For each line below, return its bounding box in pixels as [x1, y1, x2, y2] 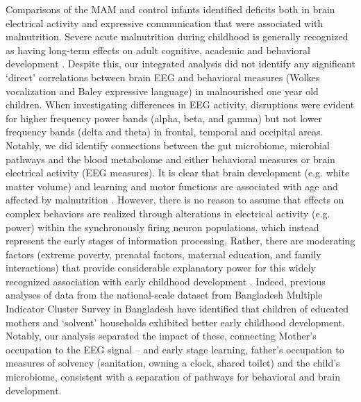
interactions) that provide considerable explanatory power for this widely [6, 260, 316, 275]
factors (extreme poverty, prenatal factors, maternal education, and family [6, 246, 321, 261]
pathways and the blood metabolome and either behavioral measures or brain [6, 151, 335, 166]
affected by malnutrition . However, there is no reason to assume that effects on [6, 192, 344, 207]
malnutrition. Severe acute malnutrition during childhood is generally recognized [6, 29, 349, 44]
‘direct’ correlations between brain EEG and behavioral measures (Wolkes [6, 69, 320, 84]
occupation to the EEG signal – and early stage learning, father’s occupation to [6, 342, 344, 356]
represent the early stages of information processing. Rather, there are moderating [6, 233, 355, 248]
